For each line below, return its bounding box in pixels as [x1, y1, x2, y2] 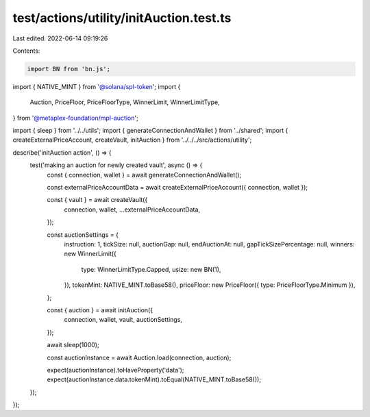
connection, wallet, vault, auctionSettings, [64, 316, 183, 324]
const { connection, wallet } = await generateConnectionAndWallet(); [47, 170, 242, 179]
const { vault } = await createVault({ [47, 196, 148, 204]
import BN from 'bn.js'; [27, 65, 111, 73]
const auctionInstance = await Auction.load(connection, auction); [47, 353, 232, 362]
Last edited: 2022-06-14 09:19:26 [12, 34, 108, 42]
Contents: [12, 47, 40, 55]
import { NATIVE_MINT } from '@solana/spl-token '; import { [12, 82, 181, 90]
